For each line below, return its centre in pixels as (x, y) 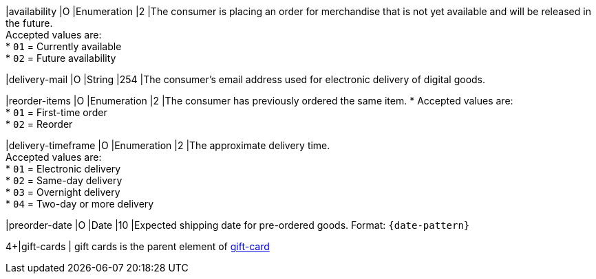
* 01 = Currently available (64, 46)
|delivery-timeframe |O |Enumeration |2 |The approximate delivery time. (168, 145)
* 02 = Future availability (61, 58)
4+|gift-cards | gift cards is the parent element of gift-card (138, 246)
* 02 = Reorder (39, 124)
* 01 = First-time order (56, 112)
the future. (29, 23)
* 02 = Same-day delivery (64, 180)
